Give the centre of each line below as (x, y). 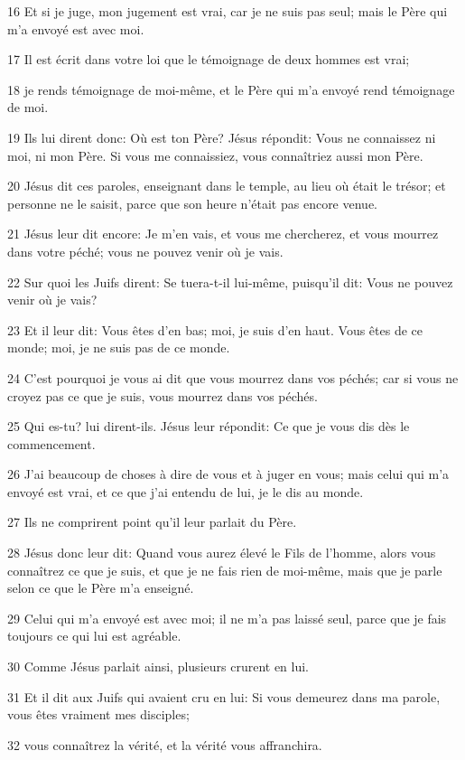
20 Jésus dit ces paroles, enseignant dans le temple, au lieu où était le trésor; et (227, 186)
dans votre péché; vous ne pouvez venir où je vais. (145, 251)
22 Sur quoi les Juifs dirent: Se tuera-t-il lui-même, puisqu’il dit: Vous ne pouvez (230, 281)
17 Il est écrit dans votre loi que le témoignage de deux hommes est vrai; (209, 59)
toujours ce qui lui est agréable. (94, 636)
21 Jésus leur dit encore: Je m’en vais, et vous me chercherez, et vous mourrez (223, 234)
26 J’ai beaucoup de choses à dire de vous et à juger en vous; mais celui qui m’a (228, 474)
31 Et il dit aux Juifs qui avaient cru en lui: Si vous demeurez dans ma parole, (224, 696)
